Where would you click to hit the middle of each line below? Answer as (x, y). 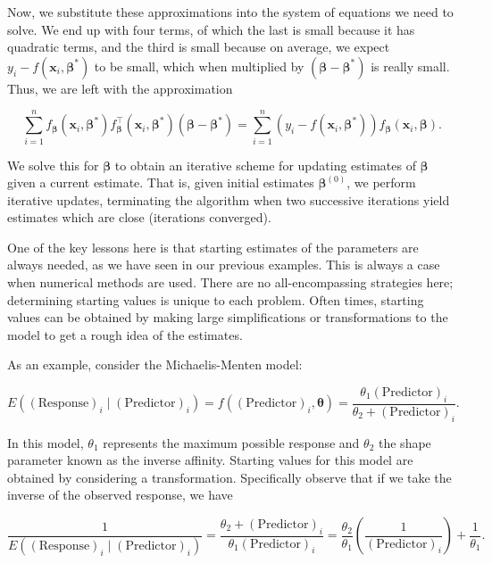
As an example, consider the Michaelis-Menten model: (155, 364)
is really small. (410, 66)
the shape (405, 442)
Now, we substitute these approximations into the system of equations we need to (230, 12)
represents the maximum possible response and (231, 442)
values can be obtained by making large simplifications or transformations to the (228, 317)
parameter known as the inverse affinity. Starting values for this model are (210, 460)
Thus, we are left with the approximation (120, 88)
